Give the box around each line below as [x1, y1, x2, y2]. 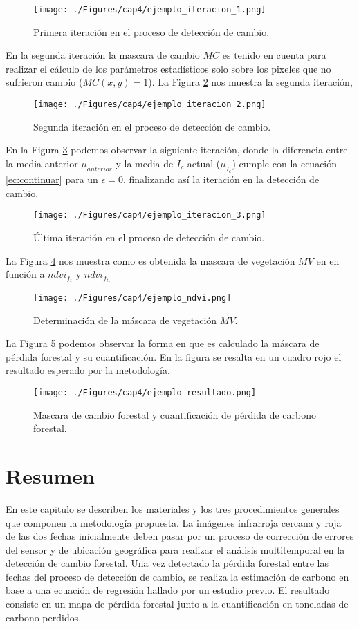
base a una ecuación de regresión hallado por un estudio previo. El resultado [6, 583, 330, 597]
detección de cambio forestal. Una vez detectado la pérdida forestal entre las [6, 556, 329, 570]
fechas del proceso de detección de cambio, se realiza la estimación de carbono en [6, 569, 349, 583]
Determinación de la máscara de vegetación [33, 312, 217, 327]
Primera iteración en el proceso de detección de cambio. [33, 24, 270, 39]
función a [6, 267, 45, 281]
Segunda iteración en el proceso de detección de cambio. [33, 119, 271, 133]
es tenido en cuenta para [222, 48, 326, 62]
